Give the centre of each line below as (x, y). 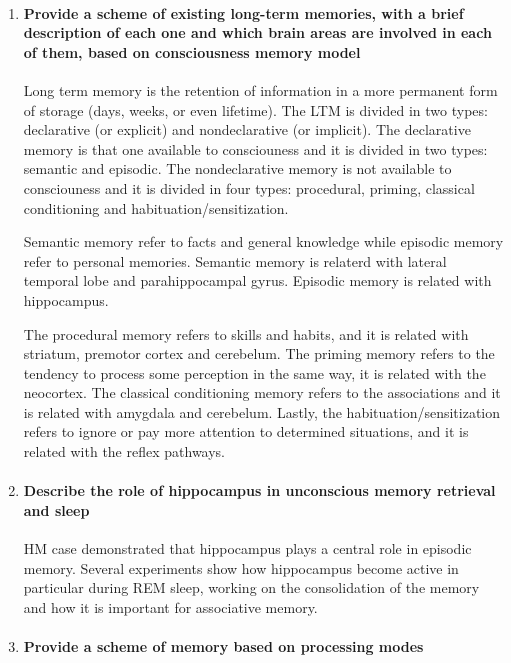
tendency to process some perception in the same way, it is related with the (254, 372)
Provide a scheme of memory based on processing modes (223, 646)
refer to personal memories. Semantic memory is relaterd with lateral (235, 260)
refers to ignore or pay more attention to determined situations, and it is (246, 431)
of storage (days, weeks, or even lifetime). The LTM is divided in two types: (255, 109)
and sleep (56, 509)
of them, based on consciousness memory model (192, 51)
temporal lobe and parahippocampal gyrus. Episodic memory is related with (257, 280)
